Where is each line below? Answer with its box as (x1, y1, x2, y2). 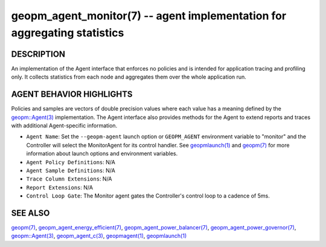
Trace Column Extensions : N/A (26, 175, 112, 182)
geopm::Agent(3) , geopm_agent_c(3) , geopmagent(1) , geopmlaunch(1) (11, 233, 187, 240)
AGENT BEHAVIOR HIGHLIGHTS (11, 89, 133, 100)
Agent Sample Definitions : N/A (26, 167, 116, 174)
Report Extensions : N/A (26, 184, 94, 191)
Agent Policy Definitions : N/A (26, 158, 116, 165)
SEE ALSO (11, 208, 50, 218)
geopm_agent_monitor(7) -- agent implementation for (11, 9, 287, 22)
